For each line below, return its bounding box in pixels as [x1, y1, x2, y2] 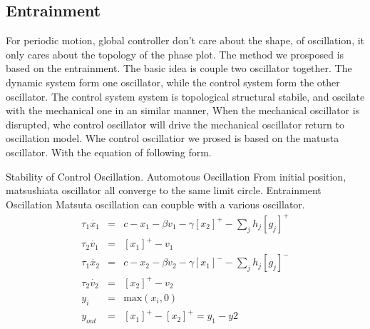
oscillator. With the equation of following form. [6, 144, 212, 159]
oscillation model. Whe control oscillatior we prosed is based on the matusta [6, 131, 339, 146]
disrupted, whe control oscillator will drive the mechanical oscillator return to [6, 116, 344, 131]
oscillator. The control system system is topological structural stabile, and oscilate [6, 88, 365, 103]
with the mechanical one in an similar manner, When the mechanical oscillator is [6, 103, 360, 118]
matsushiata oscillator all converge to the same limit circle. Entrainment [6, 183, 322, 198]
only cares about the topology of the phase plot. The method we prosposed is [6, 46, 344, 61]
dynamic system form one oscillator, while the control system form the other [6, 74, 340, 89]
